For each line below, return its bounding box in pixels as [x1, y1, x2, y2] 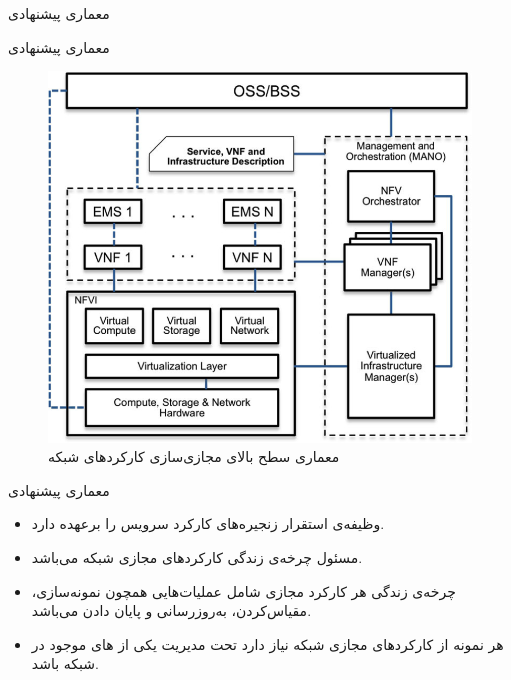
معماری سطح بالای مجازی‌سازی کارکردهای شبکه [48, 446, 340, 467]
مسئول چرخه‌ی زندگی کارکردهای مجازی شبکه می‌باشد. [31, 547, 363, 568]
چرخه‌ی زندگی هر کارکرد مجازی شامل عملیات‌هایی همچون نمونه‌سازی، [31, 580, 456, 601]
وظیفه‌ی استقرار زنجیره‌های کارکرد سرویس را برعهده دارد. [31, 513, 385, 534]
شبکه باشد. [31, 653, 99, 674]
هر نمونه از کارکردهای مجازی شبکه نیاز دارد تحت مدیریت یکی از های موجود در [31, 633, 504, 654]
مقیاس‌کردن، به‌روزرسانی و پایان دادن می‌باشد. [31, 600, 312, 621]
